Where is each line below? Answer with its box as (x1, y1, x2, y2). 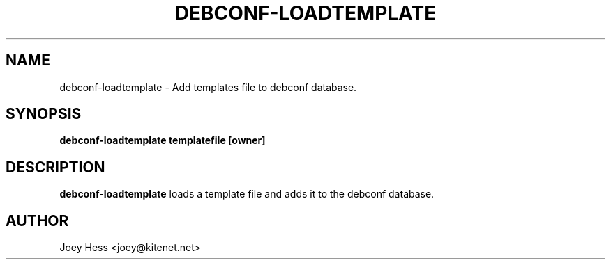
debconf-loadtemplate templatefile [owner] (59, 134, 266, 147)
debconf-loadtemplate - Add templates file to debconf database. (59, 81, 357, 93)
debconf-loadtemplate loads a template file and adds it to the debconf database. (59, 188, 435, 200)
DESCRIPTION (6, 158, 105, 176)
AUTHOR (6, 211, 69, 230)
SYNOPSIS (6, 105, 82, 123)
